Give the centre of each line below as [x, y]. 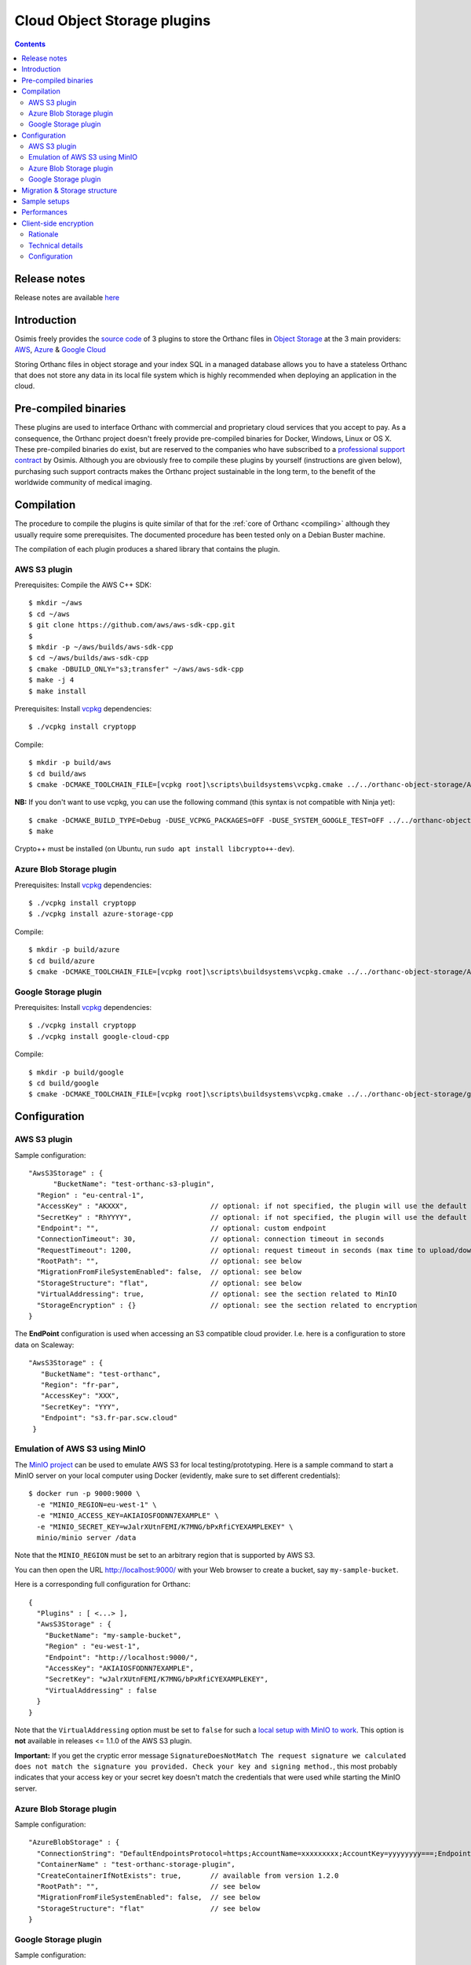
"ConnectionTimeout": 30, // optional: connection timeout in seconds [210, 1239]
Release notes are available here [67, 297]
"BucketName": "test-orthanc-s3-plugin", [134, 1184]
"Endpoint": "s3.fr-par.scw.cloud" [109, 1418]
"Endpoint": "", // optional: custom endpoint [181, 1228]
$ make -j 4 [51, 680]
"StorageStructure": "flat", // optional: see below [169, 1283]
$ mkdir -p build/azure [74, 950]
